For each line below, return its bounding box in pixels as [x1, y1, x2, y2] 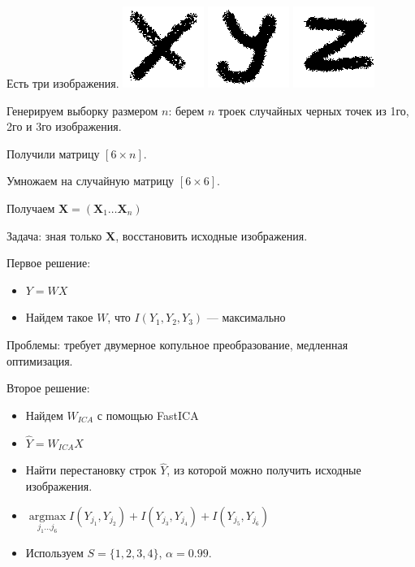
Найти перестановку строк [25, 461, 157, 478]
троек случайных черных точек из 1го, [218, 102, 409, 119]
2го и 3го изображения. [6, 118, 122, 135]
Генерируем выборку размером [6, 102, 158, 119]
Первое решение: [6, 254, 91, 271]
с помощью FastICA [97, 406, 199, 423]
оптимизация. [6, 352, 73, 369]
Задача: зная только [6, 227, 102, 244]
